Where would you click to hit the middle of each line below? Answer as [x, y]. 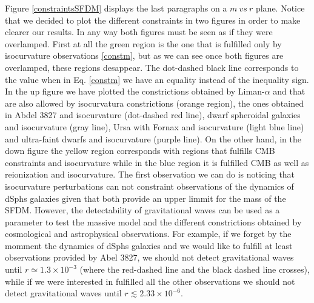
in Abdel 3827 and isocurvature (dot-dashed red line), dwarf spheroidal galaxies [153, 115]
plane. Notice [280, 8]
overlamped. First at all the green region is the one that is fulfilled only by [143, 43]
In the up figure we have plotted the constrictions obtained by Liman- [135, 91]
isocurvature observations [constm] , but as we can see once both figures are [144, 55]
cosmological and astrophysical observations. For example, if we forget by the [148, 234]
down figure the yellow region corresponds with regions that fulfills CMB [140, 151]
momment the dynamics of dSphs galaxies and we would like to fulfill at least [149, 245]
